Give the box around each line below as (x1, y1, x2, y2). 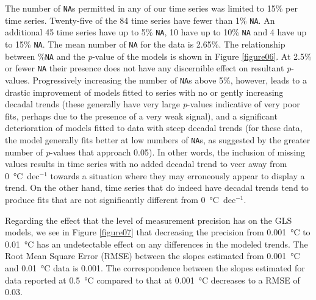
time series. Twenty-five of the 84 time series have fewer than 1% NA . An (5, 13, 275, 26)
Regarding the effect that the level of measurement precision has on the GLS (5, 213, 292, 226)
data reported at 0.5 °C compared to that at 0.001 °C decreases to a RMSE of (5, 273, 300, 286)
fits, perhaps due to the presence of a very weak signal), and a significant (5, 109, 278, 122)
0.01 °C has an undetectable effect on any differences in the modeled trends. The (5, 237, 308, 250)
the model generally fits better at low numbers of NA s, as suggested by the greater (5, 133, 311, 146)
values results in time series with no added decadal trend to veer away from (5, 157, 287, 170)
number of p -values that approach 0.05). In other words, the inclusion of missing (5, 145, 305, 158)
